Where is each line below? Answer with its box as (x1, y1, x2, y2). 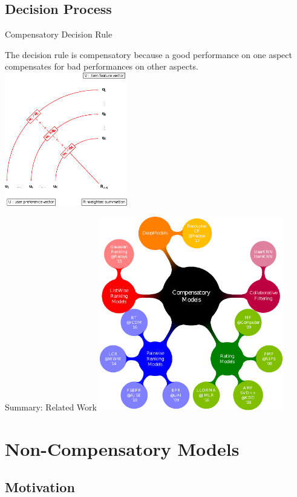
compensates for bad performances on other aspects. (5, 60, 198, 73)
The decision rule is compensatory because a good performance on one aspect (5, 48, 292, 61)
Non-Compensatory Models (5, 436, 240, 461)
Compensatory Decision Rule (5, 28, 113, 41)
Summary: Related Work (5, 401, 97, 413)
